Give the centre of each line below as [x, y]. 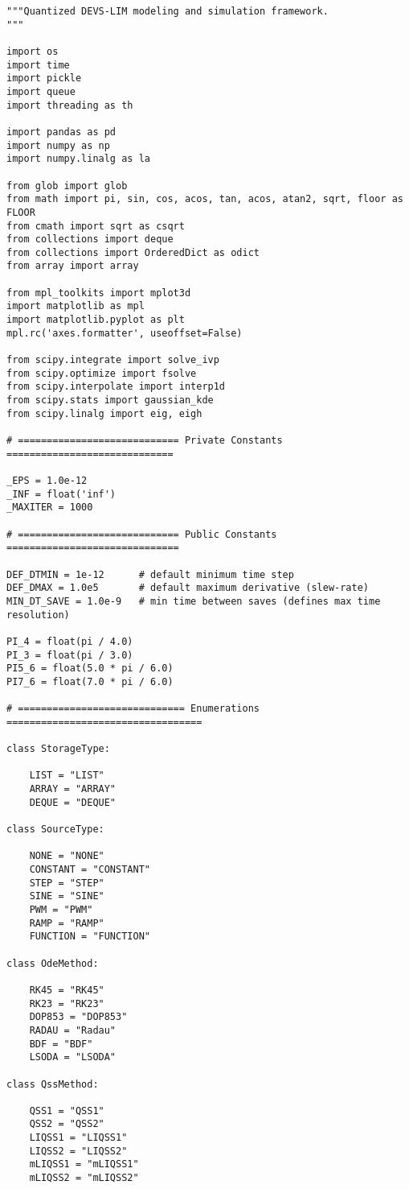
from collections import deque [90, 239]
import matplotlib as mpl [76, 306]
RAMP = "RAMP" [67, 923]
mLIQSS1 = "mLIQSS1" [84, 1164]
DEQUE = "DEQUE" [73, 802]
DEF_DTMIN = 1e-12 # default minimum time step [150, 574]
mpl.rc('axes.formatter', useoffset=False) [125, 333]
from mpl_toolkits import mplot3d [99, 293]
